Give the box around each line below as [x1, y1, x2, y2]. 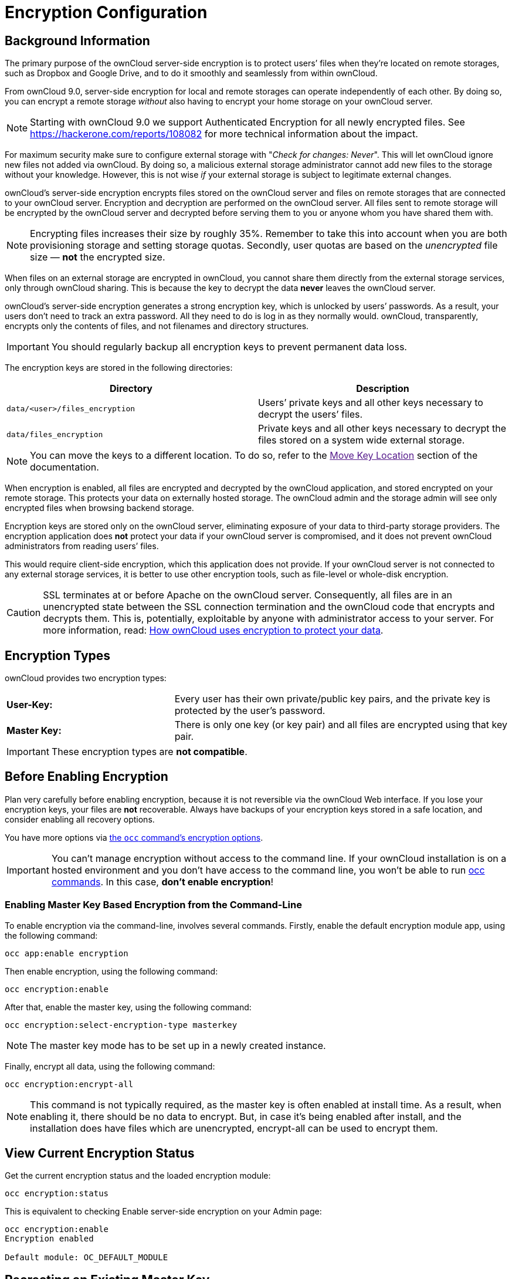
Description [356, 383, 409, 395]
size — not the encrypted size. [30, 251, 165, 263]
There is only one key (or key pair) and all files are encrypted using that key [174, 719, 507, 731]
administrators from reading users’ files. [5, 541, 159, 551]
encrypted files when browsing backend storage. [5, 503, 194, 513]
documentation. [30, 461, 99, 473]
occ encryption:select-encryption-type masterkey [5, 1020, 238, 1030]
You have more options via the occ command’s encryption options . [5, 832, 263, 842]
